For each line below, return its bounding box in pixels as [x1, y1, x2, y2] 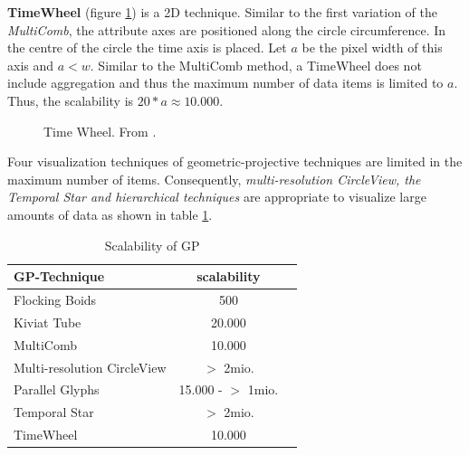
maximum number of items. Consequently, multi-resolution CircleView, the [7, 169, 421, 188]
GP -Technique [14, 267, 105, 286]
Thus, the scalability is [7, 90, 134, 109]
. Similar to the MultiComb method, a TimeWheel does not [90, 55, 422, 74]
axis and [7, 55, 54, 74]
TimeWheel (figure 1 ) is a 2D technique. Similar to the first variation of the [7, 3, 437, 21]
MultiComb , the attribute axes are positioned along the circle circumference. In [7, 20, 446, 39]
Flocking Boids [14, 289, 97, 308]
